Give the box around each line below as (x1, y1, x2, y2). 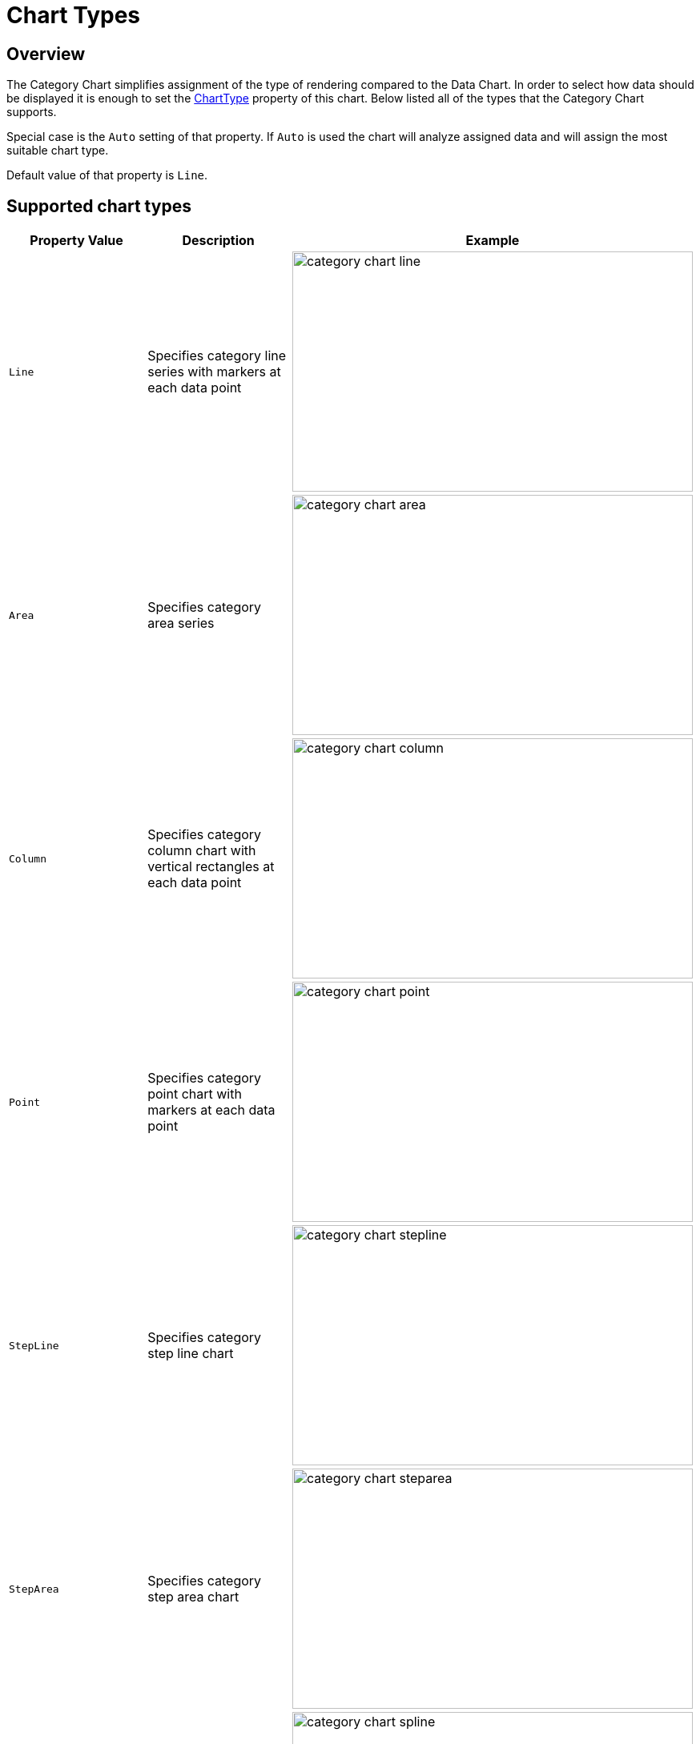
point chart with (147, 1086, 242, 1103)
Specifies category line (147, 348, 287, 364)
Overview (6, 43, 86, 64)
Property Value (30, 232, 123, 249)
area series (147, 615, 215, 632)
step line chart (147, 1345, 234, 1362)
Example (465, 232, 520, 249)
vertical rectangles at (147, 858, 275, 875)
